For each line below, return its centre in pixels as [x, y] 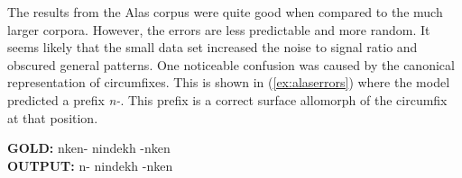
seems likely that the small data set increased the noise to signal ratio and [213, 47]
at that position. [53, 117]
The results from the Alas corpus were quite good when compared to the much [225, 12]
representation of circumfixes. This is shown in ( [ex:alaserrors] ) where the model [229, 82]
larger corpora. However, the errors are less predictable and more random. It [219, 29]
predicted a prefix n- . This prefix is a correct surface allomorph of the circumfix [227, 99]
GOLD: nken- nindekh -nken [89, 148]
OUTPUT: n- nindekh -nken [90, 165]
